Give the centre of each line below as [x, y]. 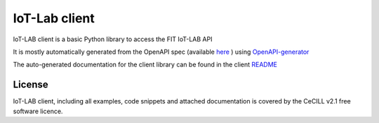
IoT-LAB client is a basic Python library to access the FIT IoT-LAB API [113, 39]
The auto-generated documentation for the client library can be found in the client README [145, 65]
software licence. [38, 111]
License [31, 85]
